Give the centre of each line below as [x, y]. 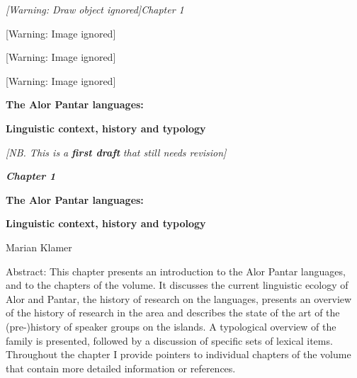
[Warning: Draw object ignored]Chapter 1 [95, 9]
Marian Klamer [39, 247]
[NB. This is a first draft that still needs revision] [116, 152]
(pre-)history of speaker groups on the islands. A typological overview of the [171, 326]
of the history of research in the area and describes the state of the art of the [173, 313]
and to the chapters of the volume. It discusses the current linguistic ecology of [177, 285]
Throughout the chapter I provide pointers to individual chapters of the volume [178, 354]
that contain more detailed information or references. [121, 368]
